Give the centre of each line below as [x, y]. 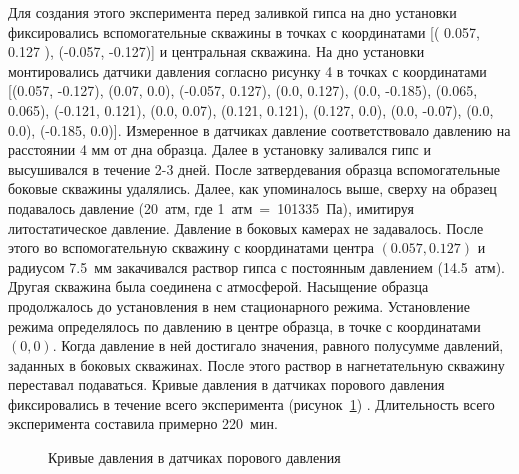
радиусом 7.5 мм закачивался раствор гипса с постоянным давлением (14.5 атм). [257, 266]
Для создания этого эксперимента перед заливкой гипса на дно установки [232, 12]
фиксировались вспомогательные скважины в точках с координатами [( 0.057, [244, 31]
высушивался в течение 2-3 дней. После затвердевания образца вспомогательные [254, 168]
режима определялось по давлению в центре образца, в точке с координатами [244, 325]
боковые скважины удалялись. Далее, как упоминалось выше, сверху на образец [252, 188]
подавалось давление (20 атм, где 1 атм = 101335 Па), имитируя [211, 207]
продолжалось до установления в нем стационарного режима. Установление [239, 305]
